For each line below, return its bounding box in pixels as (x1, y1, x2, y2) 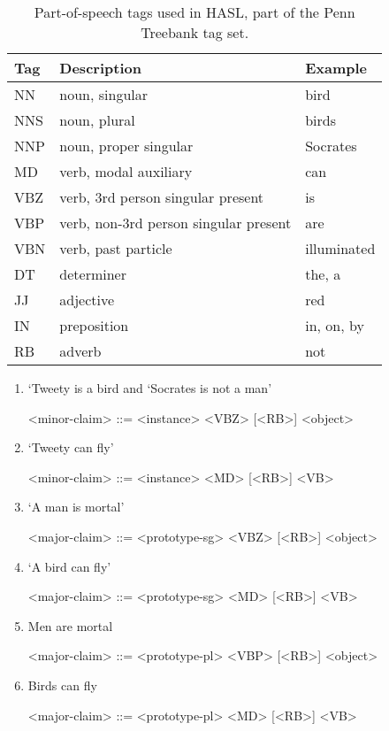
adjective (59, 289, 115, 310)
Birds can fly (27, 675, 97, 694)
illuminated (305, 238, 376, 258)
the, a (305, 264, 341, 284)
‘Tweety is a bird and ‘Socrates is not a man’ (27, 379, 272, 396)
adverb (59, 341, 102, 361)
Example (305, 58, 368, 78)
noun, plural (59, 110, 135, 130)
